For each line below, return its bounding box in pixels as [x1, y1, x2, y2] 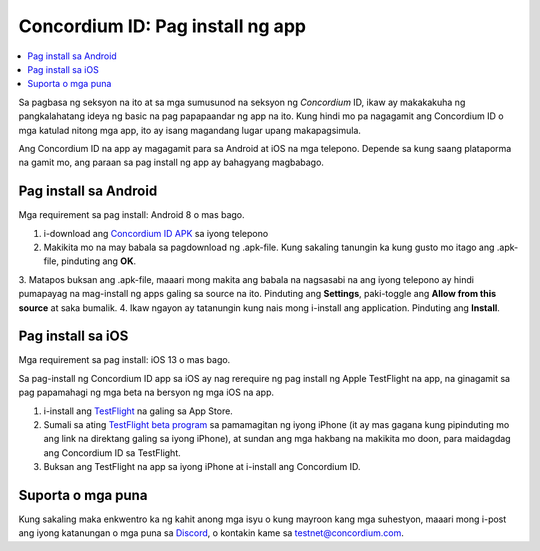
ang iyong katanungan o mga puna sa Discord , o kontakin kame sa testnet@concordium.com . [18, 527, 405, 539]
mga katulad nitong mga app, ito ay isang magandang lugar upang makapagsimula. [18, 124, 362, 136]
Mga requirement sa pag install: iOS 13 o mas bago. [18, 354, 231, 366]
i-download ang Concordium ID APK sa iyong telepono [43, 227, 269, 239]
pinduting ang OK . [61, 255, 137, 267]
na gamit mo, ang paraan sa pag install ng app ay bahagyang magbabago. [18, 156, 325, 169]
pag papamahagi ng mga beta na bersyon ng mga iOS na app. [18, 386, 275, 399]
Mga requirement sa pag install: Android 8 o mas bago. [18, 209, 245, 221]
